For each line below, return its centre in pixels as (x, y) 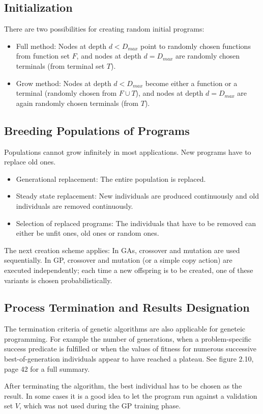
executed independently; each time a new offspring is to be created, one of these (129, 270)
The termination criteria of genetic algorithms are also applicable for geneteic (125, 329)
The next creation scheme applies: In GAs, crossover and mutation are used (122, 250)
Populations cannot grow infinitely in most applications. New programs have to (128, 151)
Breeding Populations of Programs (97, 130)
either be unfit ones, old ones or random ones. (87, 233)
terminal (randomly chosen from (66, 93)
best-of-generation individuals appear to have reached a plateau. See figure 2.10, (129, 359)
